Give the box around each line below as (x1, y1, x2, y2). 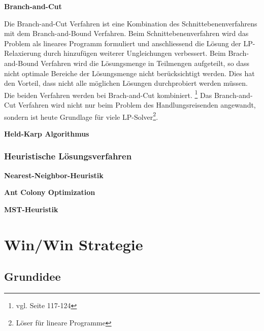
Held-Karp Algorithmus (4, 128, 89, 139)
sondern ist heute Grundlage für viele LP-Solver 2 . (4, 110, 158, 122)
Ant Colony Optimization (4, 187, 95, 197)
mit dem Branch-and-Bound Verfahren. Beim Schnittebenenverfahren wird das (4, 28, 249, 39)
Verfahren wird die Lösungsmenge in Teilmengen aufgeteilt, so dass (41, 57, 250, 68)
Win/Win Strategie (4, 234, 143, 254)
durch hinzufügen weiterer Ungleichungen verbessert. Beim (43, 48, 226, 58)
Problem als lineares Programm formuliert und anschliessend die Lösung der (4, 38, 241, 48)
